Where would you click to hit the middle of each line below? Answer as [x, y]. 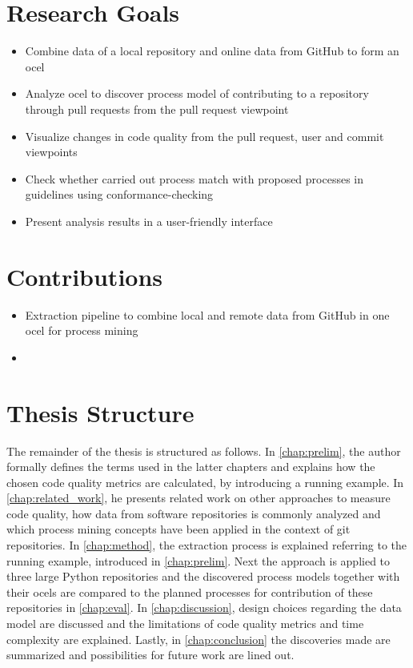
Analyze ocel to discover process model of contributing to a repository [197, 93]
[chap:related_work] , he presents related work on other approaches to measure [198, 498]
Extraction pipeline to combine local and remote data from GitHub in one [207, 314]
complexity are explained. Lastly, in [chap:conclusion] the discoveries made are [198, 639]
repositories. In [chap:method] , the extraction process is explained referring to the [207, 545]
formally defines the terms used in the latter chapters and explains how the [191, 467]
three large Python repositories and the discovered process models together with [203, 576]
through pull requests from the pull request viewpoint [157, 109]
